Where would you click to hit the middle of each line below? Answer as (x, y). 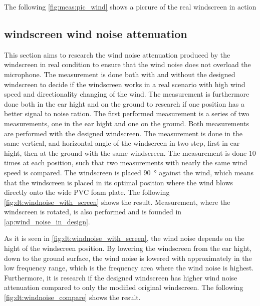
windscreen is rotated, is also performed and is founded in (93, 212)
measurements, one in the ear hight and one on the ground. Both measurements (127, 123)
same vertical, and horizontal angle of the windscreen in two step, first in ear (122, 143)
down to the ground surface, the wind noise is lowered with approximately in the (128, 258)
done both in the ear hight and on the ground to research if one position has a (124, 103)
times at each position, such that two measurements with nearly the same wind (126, 163)
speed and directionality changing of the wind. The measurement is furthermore (127, 94)
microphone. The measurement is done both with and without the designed (120, 74)
